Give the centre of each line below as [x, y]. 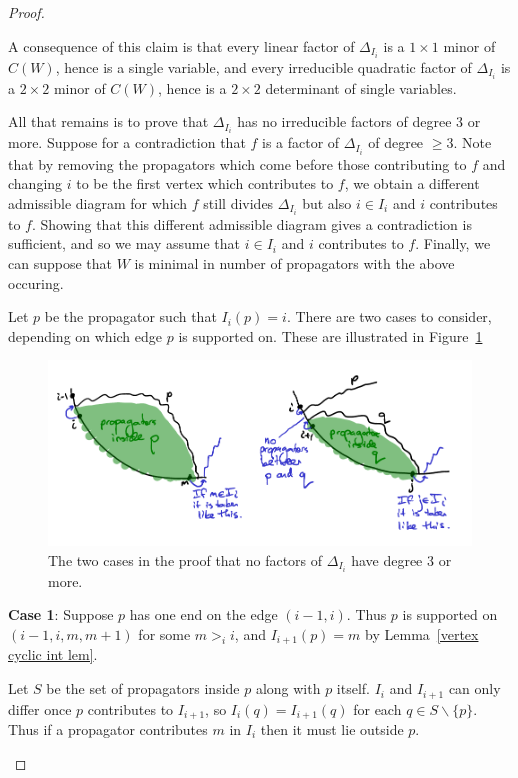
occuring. [36, 282]
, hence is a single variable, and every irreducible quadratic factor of [263, 66]
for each [377, 708]
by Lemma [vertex [422, 634]
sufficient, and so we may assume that [124, 243]
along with [288, 688]
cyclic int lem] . [53, 654]
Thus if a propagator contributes [108, 728]
